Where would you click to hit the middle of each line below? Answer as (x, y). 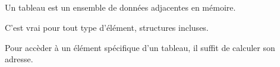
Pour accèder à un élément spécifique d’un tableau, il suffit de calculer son (140, 47)
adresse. (19, 59)
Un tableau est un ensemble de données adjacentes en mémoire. (120, 7)
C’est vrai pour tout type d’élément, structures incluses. (107, 27)
